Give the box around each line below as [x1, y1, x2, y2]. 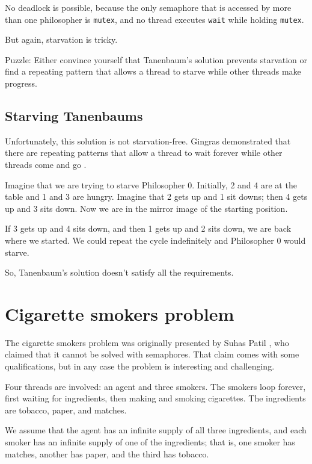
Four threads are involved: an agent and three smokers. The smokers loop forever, [5, 380, 306, 392]
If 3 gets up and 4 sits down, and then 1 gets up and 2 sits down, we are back [5, 222, 292, 235]
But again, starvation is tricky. [5, 33, 118, 46]
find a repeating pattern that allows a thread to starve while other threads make [5, 65, 301, 78]
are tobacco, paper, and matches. [5, 403, 127, 416]
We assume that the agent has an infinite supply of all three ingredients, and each [5, 424, 307, 436]
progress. [5, 77, 37, 90]
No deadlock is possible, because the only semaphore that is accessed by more [5, 1, 292, 13]
